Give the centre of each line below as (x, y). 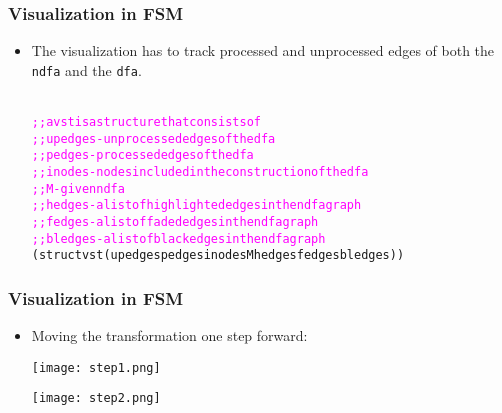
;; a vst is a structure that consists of (146, 122)
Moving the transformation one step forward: (169, 335)
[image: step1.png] (96, 367)
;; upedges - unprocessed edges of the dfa (153, 138)
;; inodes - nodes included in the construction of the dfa (200, 172)
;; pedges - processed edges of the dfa (142, 155)
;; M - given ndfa (78, 188)
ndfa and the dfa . (86, 69)
